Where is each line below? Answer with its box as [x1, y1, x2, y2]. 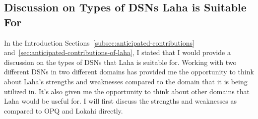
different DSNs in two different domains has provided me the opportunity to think [4, 66, 254, 77]
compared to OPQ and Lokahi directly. [4, 105, 123, 116]
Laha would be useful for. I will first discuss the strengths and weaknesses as [4, 96, 237, 106]
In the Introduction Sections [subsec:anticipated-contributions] [4, 37, 194, 48]
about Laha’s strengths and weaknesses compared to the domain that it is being [4, 76, 248, 86]
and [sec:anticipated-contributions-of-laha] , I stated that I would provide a [4, 47, 231, 58]
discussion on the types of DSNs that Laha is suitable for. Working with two [4, 57, 237, 67]
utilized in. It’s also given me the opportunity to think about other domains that [4, 86, 250, 96]
